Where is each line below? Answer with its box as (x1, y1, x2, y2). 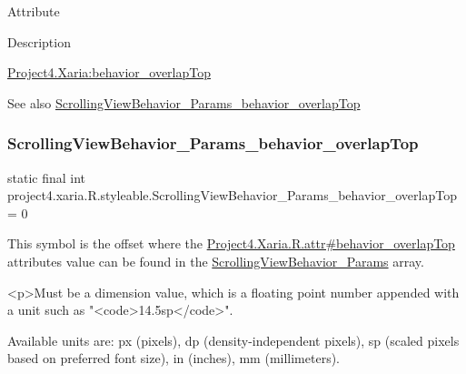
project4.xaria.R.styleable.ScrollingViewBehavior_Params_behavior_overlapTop (7, 186, 457, 205)
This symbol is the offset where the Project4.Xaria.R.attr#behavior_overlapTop (7, 234, 455, 253)
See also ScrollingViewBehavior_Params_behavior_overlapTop (7, 93, 361, 112)
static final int (7, 167, 86, 187)
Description (7, 32, 71, 51)
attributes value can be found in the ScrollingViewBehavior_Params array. (7, 251, 424, 270)
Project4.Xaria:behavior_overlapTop (7, 63, 212, 82)
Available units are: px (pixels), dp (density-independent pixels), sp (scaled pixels (7, 330, 460, 349)
